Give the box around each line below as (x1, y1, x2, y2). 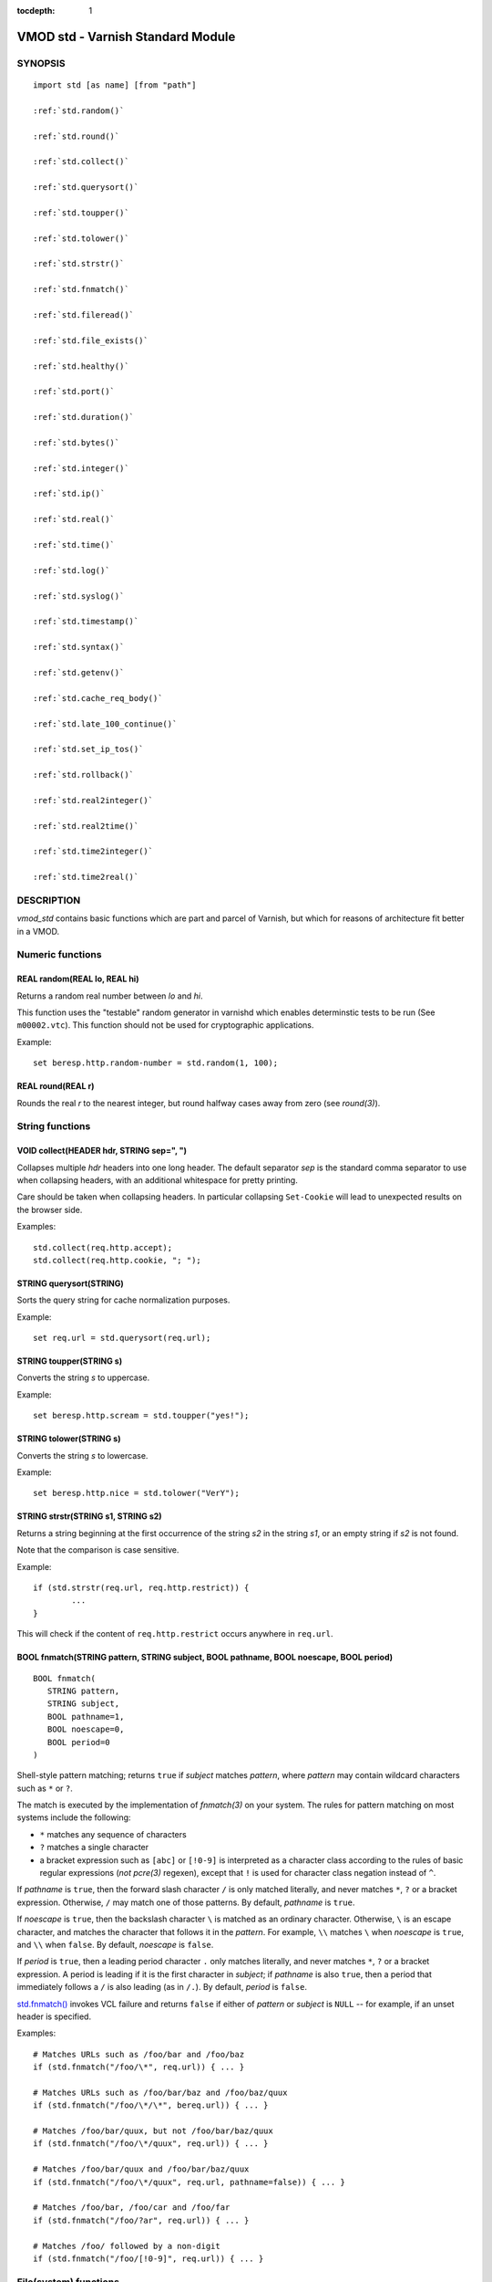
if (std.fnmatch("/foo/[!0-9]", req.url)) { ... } (33, 2253, 264, 2264)
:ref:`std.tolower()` (33, 233, 129, 244)
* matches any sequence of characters (39, 1828, 187, 1839)
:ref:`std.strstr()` (33, 258, 125, 269)
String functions (16, 1120, 91, 1133)
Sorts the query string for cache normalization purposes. (16, 1294, 231, 1305)
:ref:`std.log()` (33, 565, 110, 575)
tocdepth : (16, 5, 56, 16)
